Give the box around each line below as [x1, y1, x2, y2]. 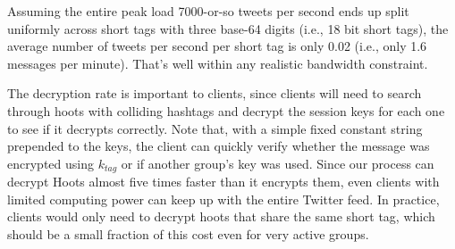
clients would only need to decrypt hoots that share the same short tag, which [7, 207, 435, 226]
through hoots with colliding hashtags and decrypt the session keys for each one [7, 101, 445, 120]
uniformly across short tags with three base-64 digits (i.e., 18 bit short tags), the [7, 19, 449, 37]
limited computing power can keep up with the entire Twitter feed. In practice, [7, 189, 440, 208]
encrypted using [7, 154, 94, 172]
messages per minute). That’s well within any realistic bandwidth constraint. [7, 54, 428, 72]
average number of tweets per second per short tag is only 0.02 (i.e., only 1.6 [7, 37, 427, 55]
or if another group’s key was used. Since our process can [121, 154, 434, 172]
